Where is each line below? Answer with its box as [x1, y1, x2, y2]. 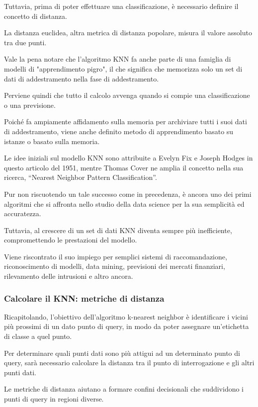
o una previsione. [4, 99, 56, 110]
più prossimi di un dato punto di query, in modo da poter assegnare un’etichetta [4, 321, 249, 331]
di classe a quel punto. [4, 331, 72, 341]
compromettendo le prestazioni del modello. [4, 235, 137, 245]
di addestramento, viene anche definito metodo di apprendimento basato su [4, 126, 234, 136]
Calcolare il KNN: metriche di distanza [4, 292, 165, 304]
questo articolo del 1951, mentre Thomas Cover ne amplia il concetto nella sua [4, 162, 244, 172]
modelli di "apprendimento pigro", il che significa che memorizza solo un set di [4, 63, 243, 74]
